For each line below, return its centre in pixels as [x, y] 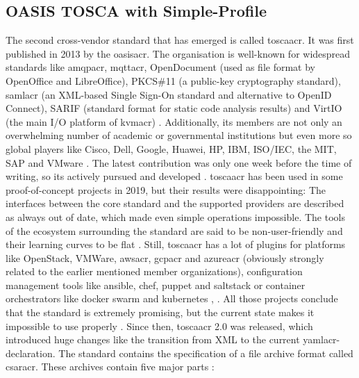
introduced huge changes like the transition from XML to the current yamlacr [171, 339]
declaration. [31, 353]
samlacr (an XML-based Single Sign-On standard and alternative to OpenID [169, 94]
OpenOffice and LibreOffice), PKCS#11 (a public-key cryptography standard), [173, 80]
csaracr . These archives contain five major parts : [110, 367]
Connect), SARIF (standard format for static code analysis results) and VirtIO [174, 108]
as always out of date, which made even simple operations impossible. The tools [175, 216]
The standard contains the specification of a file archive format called [206, 353]
